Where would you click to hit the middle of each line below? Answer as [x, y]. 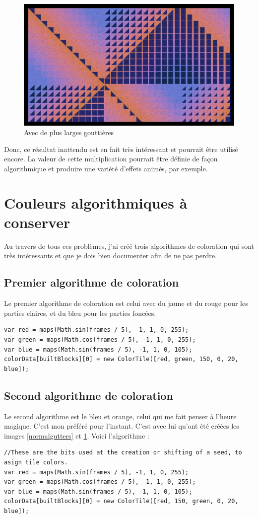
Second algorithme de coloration [89, 395]
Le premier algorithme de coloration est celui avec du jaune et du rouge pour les [126, 303]
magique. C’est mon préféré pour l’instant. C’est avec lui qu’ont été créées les [122, 426]
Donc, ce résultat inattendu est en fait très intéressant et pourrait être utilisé [121, 149]
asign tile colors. [36, 462]
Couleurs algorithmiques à [96, 202]
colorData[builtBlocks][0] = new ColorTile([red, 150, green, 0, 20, [121, 501]
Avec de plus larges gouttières [69, 132]
